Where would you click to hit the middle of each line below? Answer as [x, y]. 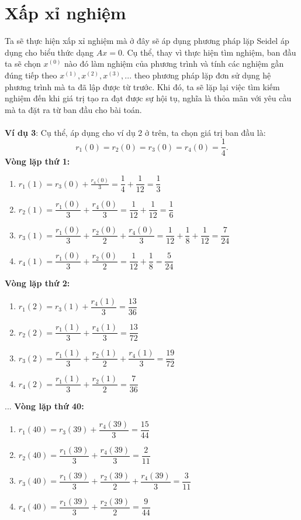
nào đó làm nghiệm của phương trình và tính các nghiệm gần [174, 64]
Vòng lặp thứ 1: [37, 161]
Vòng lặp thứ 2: [37, 283]
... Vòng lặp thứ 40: [44, 406]
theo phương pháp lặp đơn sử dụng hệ [203, 75]
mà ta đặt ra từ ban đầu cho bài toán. [73, 109]
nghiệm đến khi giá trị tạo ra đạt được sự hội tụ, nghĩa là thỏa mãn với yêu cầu [148, 98]
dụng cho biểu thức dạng [49, 52]
